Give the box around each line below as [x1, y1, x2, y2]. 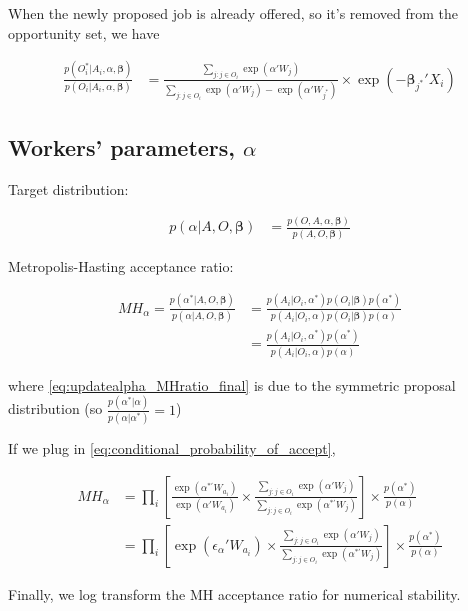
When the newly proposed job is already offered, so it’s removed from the [8, 3, 459, 23]
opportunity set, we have [8, 22, 160, 43]
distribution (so [8, 398, 103, 419]
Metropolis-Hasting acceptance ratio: [8, 255, 234, 276]
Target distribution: [8, 178, 129, 199]
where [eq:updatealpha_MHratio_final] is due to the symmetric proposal [8, 374, 456, 395]
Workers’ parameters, [8, 131, 236, 162]
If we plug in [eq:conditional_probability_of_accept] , [8, 437, 336, 458]
